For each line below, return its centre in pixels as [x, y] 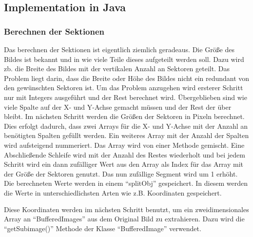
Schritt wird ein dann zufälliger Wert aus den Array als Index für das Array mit [124, 164]
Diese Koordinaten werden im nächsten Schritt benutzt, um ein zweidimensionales [126, 209]
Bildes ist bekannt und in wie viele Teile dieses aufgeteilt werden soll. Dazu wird [124, 59]
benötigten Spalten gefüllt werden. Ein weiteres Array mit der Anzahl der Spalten [126, 135]
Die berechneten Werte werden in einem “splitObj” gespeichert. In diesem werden [126, 183]
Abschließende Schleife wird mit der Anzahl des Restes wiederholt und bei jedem [125, 154]
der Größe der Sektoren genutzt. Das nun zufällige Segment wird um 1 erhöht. [121, 173]
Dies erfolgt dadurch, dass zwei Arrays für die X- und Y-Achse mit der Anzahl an [126, 126]
